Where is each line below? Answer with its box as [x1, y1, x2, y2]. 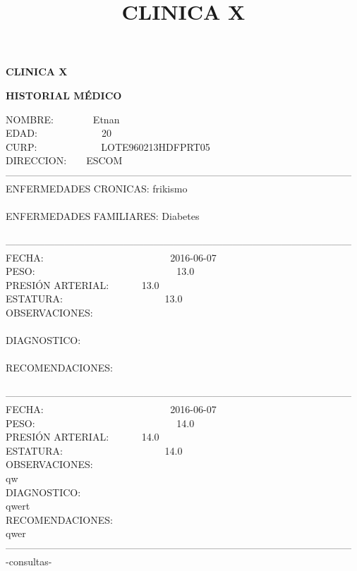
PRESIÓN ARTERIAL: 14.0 [6, 429, 159, 444]
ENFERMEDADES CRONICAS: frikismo [6, 180, 188, 195]
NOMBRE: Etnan [6, 111, 120, 126]
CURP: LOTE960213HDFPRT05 [6, 139, 210, 154]
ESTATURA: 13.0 [6, 291, 183, 306]
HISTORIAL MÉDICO [6, 87, 122, 102]
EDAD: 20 [6, 125, 111, 140]
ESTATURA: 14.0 [6, 443, 183, 458]
